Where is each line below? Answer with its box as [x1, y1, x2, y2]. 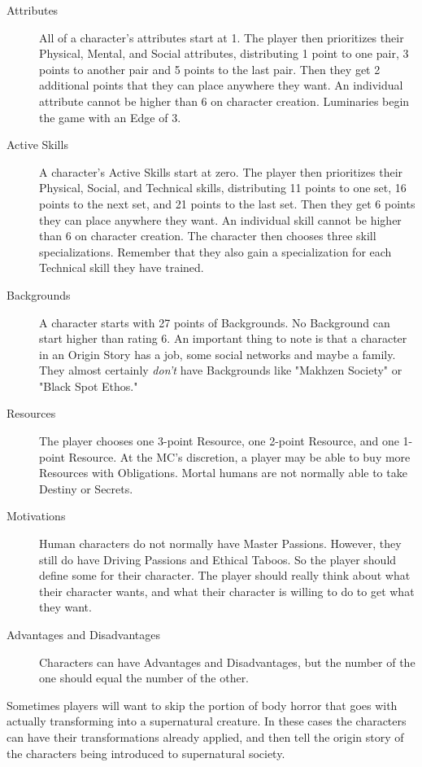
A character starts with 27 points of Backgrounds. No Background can [39, 313, 390, 331]
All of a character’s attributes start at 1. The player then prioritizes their [39, 28, 404, 46]
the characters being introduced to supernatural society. [7, 744, 285, 761]
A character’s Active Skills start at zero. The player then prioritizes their [39, 163, 403, 180]
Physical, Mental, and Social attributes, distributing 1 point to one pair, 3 [39, 45, 409, 62]
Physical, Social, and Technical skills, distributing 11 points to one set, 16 [39, 179, 407, 196]
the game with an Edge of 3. [39, 108, 181, 125]
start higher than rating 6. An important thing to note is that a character [39, 330, 407, 347]
